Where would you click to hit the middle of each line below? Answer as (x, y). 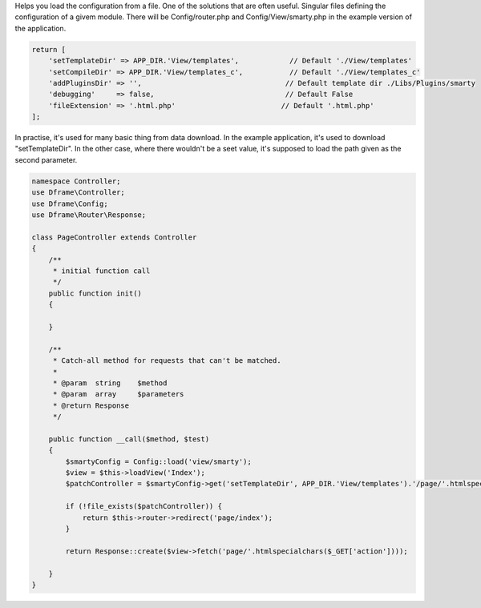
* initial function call (101, 271)
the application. (40, 28)
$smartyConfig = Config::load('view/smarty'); (158, 461)
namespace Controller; (76, 181)
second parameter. (46, 159)
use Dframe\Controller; (79, 193)
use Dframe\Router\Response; (89, 215)
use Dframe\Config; (70, 203)
